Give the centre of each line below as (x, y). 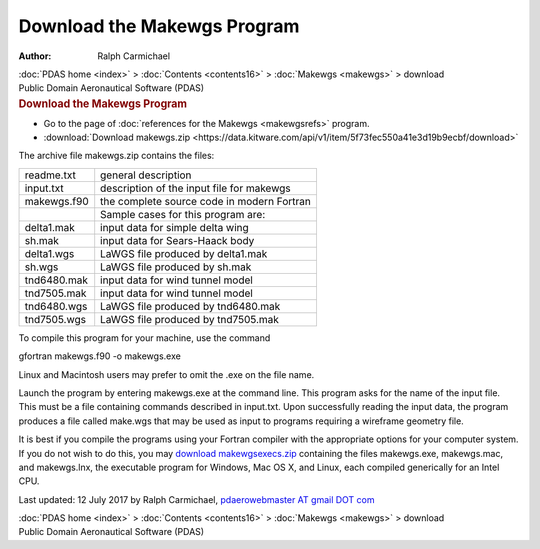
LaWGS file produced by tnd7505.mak (190, 319)
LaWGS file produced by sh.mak (176, 267)
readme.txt (50, 175)
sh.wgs (41, 267)
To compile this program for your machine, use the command (144, 337)
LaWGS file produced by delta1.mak (184, 253)
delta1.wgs (49, 253)
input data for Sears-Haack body (177, 240)
